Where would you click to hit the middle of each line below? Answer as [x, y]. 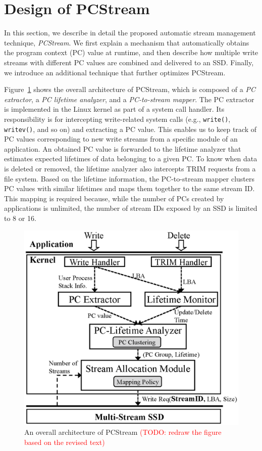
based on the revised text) [65, 442]
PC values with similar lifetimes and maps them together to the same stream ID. [129, 188]
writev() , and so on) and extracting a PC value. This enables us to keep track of [130, 129]
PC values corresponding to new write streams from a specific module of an [121, 139]
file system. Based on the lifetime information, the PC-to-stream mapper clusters [129, 178]
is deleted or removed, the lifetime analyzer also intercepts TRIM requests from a [130, 168]
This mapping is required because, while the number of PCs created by [114, 198]
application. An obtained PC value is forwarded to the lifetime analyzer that [123, 148]
